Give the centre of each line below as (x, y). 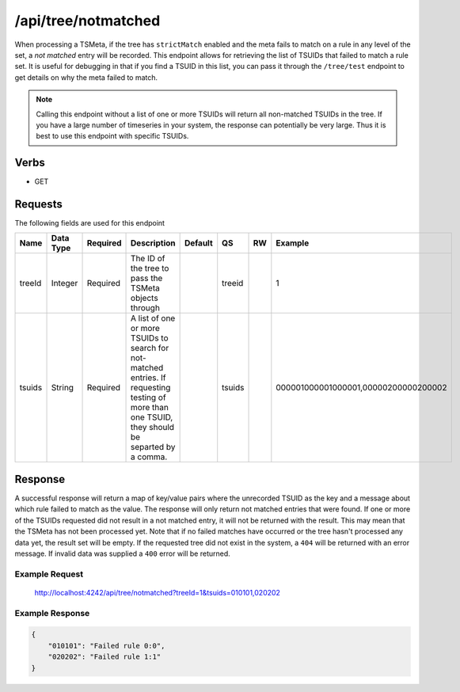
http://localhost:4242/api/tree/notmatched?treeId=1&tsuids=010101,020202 (158, 592)
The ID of (148, 259)
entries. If (148, 378)
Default (198, 243)
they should (152, 428)
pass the (147, 279)
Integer (65, 283)
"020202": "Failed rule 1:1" (105, 657)
